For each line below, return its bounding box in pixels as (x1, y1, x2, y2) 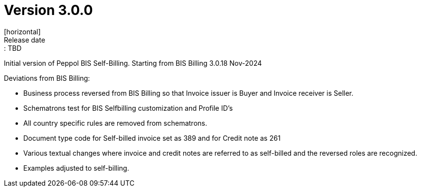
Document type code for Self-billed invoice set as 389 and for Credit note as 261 (23, 133, 281, 142)
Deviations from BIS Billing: (4, 73, 90, 82)
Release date (4, 35, 46, 44)
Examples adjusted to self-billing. (23, 163, 130, 172)
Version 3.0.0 (4, 2, 93, 18)
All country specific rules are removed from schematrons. (23, 118, 207, 127)
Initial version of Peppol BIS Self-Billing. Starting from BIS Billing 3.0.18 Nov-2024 (4, 59, 262, 67)
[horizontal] (4, 27, 41, 36)
